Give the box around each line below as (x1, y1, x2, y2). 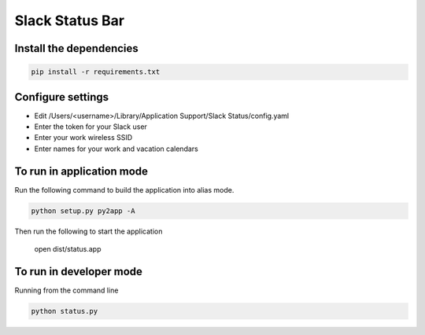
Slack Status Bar (14, 12, 125, 29)
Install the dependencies (14, 42, 139, 55)
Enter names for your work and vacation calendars (34, 144, 198, 153)
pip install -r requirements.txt (31, 68, 161, 76)
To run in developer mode (14, 264, 143, 278)
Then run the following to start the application (14, 226, 163, 236)
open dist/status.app (34, 245, 102, 254)
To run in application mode (14, 164, 149, 178)
